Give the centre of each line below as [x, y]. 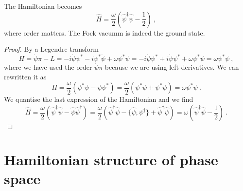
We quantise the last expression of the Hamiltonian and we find [99, 99]
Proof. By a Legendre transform [51, 49]
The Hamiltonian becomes [43, 6]
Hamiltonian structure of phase [111, 159]
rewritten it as [25, 76]
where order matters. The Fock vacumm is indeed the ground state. [104, 32]
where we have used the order [48, 67]
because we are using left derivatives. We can [172, 67]
